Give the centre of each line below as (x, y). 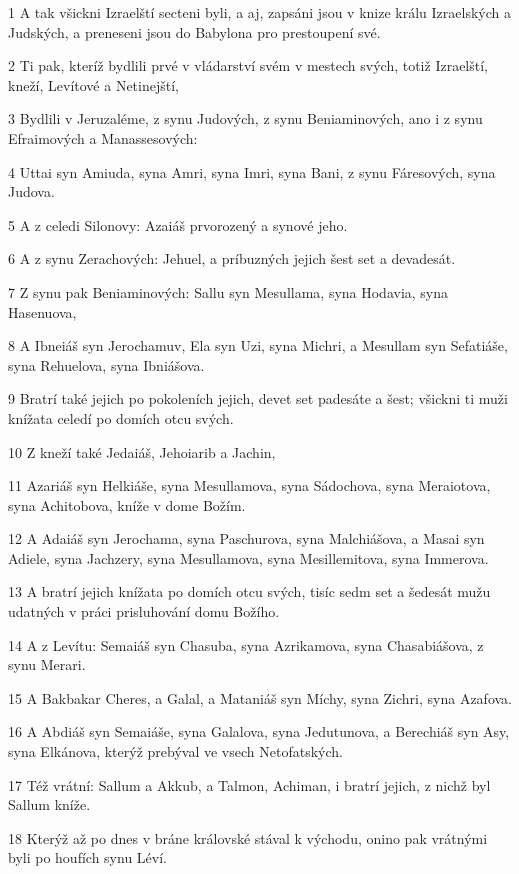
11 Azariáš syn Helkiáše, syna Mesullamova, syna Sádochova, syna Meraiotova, (249, 485)
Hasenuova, (42, 311)
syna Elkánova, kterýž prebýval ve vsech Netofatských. (175, 751)
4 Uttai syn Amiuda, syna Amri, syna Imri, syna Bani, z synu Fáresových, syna (252, 171)
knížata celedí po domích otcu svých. (121, 417)
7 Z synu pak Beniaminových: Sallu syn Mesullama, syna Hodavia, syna (228, 291)
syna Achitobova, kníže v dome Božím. (127, 504)
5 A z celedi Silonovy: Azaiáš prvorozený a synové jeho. (178, 224)
